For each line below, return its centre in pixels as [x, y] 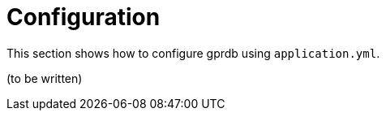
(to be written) [45, 78]
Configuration [84, 17]
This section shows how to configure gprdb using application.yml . [193, 53]
